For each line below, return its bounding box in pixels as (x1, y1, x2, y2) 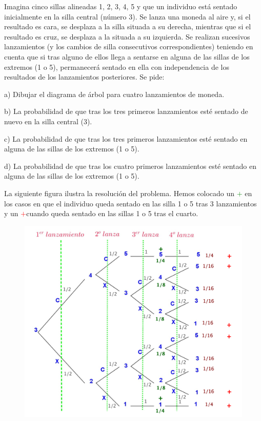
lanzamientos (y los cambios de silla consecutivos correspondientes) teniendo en (4, 41, 253, 52)
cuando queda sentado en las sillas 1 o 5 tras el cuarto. (26, 208, 198, 219)
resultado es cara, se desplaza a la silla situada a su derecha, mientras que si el (4, 21, 251, 32)
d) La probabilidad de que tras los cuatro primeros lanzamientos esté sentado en (4, 160, 256, 171)
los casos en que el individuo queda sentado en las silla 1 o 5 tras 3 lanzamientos (4, 198, 257, 208)
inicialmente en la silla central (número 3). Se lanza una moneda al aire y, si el (4, 11, 251, 22)
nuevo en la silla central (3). (4, 116, 92, 126)
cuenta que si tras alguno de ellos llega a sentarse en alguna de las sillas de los (4, 51, 250, 62)
